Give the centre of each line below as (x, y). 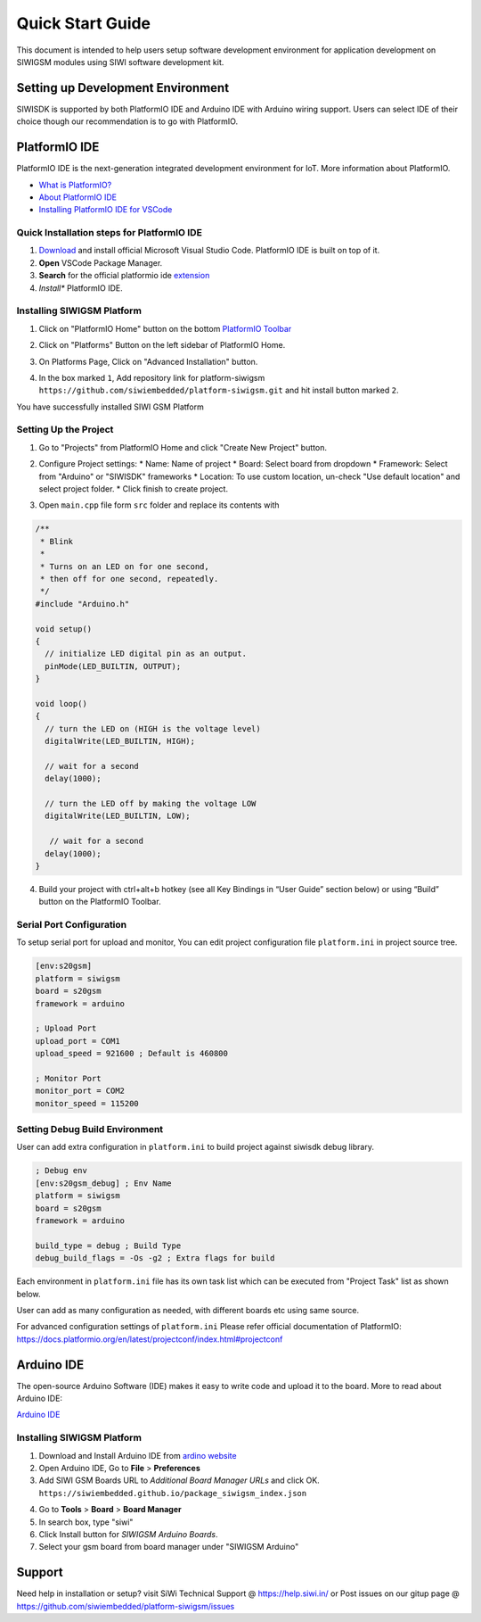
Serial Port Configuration (72, 925)
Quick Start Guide (84, 23)
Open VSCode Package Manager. (101, 262)
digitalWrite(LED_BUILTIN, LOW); (118, 816)
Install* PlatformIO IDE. (81, 288)
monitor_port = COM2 (80, 1091)
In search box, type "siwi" (86, 1522)
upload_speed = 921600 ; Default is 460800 (132, 1054)
